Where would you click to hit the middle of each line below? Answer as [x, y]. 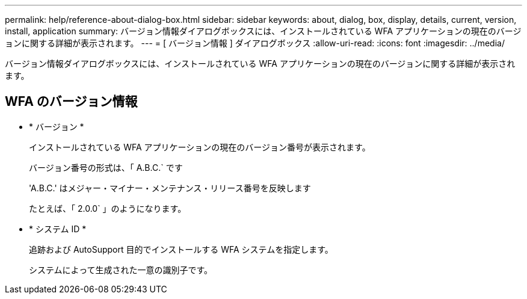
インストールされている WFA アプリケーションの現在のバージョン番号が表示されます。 [200, 147]
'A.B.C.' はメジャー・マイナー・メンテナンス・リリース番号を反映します [170, 188]
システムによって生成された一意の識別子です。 [121, 270]
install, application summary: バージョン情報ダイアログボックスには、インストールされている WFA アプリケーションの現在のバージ [263, 31]
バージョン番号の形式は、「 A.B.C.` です [106, 167]
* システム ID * [58, 229]
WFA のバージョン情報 [71, 102]
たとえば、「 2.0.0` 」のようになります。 [108, 208]
